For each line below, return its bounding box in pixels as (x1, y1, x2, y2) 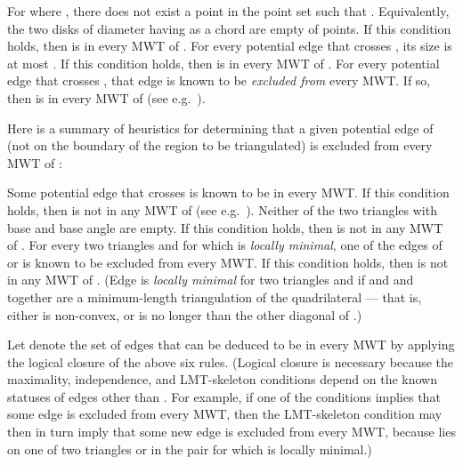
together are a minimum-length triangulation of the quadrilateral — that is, (7, 287, 422, 306)
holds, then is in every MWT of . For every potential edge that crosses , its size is (7, 36, 452, 55)
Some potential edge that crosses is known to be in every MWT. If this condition (7, 183, 450, 202)
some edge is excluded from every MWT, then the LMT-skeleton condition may (7, 405, 443, 423)
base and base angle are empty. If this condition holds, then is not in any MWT (7, 218, 443, 237)
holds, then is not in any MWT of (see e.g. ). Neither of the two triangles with (7, 200, 437, 219)
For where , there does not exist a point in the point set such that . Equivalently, (7, 2, 450, 20)
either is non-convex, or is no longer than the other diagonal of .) (7, 305, 362, 324)
